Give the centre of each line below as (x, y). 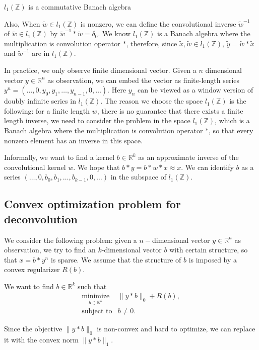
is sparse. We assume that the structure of (116, 259)
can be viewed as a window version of (195, 90)
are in (41, 53)
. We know (114, 33)
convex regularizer (32, 269)
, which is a (232, 120)
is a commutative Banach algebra (80, 7)
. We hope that (96, 167)
